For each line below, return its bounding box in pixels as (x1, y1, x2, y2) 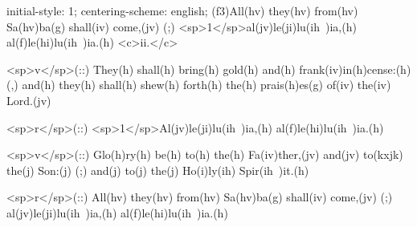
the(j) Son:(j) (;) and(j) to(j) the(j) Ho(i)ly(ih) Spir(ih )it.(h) (6, 161, 309, 178)
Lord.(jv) (6, 91, 51, 108)
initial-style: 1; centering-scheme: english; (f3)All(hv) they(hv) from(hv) (6, 2, 358, 18)
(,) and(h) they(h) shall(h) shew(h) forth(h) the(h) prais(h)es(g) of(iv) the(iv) (6, 76, 391, 93)
